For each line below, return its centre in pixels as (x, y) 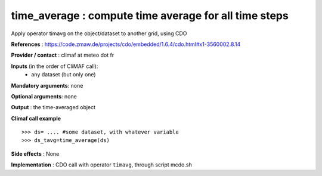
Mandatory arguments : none (47, 85)
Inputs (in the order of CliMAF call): (55, 66)
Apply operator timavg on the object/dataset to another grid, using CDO (99, 33)
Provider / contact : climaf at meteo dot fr (63, 55)
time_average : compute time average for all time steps (150, 16)
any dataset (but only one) (64, 75)
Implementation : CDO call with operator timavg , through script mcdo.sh (101, 165)
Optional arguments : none (44, 96)
